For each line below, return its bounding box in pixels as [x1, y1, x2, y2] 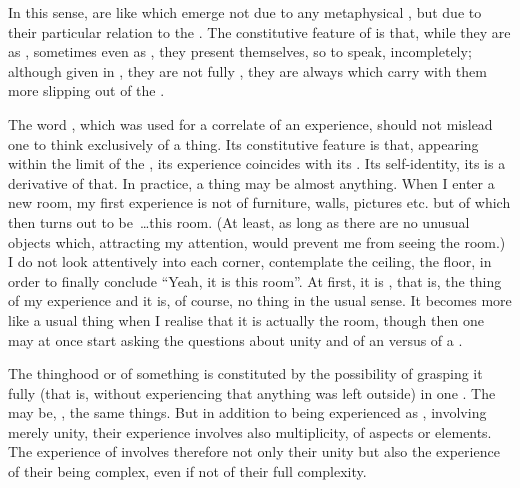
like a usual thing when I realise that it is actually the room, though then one [8, 309, 484, 330]
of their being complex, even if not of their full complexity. [8, 461, 367, 482]
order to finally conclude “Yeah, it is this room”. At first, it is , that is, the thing [8, 270, 502, 291]
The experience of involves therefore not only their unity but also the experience [8, 441, 500, 462]
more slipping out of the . [8, 80, 165, 101]
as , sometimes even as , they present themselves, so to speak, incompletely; [8, 41, 472, 62]
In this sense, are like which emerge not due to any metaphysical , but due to [8, 2, 482, 22]
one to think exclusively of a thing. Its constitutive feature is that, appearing [8, 133, 479, 154]
